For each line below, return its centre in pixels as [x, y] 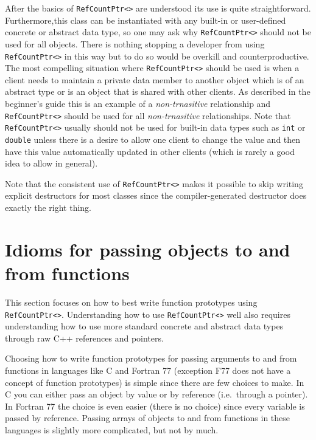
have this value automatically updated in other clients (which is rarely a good [150, 151]
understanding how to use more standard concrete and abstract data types [144, 326]
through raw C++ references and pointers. [84, 338]
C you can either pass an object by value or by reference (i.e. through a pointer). [156, 394]
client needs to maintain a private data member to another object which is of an [155, 79]
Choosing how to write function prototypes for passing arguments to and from [151, 358]
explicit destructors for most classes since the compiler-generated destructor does [156, 195]
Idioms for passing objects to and [148, 249]
